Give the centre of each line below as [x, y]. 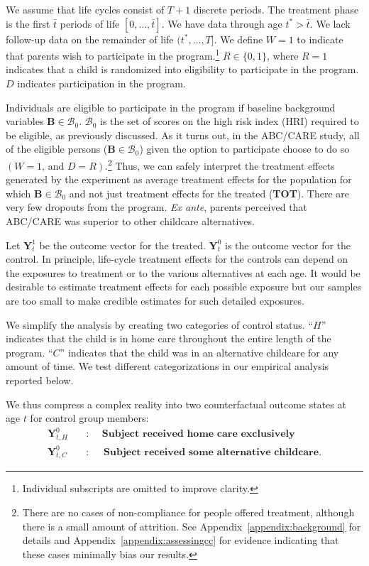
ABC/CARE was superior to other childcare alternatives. [130, 221]
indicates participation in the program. [101, 83]
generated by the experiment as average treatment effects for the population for [179, 179]
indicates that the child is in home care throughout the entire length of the [169, 338]
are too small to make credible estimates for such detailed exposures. [155, 300]
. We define [238, 39]
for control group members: [89, 418]
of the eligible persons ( [57, 149]
